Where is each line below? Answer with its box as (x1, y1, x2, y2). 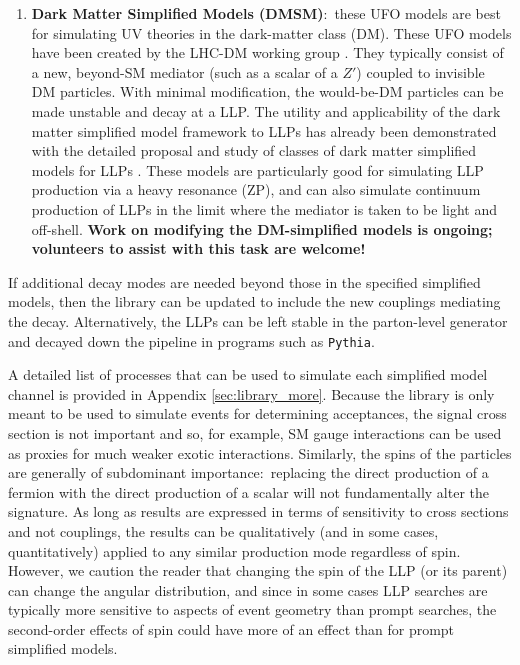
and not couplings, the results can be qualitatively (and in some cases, (8, 520, 439, 541)
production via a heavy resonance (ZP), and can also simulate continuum (31, 179, 481, 200)
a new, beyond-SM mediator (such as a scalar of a (31, 61, 338, 82)
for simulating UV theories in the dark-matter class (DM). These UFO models (31, 22, 512, 43)
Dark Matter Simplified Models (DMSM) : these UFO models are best (31, 3, 501, 23)
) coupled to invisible (356, 61, 485, 82)
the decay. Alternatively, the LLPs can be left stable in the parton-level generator (8, 310, 508, 331)
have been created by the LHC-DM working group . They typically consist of (31, 42, 504, 63)
